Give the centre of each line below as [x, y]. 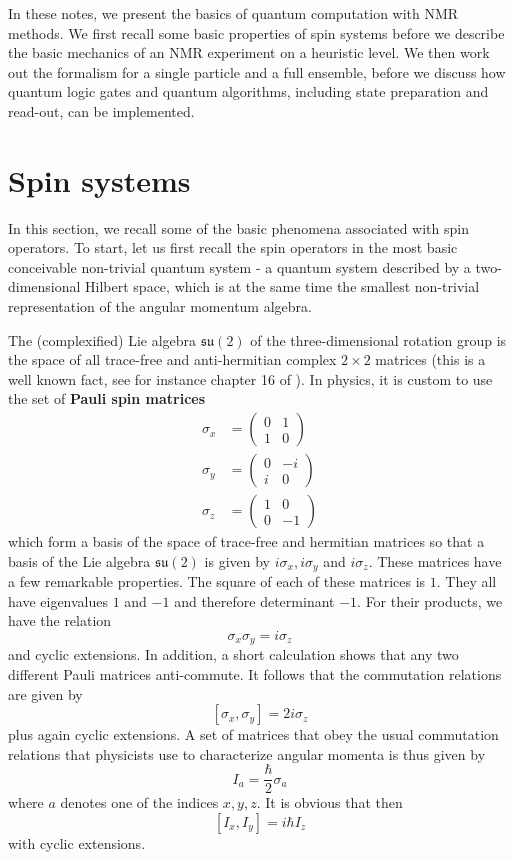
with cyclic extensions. [77, 843]
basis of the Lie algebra [79, 560]
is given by [237, 560]
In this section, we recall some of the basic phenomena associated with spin [238, 227]
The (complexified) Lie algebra [102, 339]
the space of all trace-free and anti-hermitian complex [172, 359]
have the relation [60, 620]
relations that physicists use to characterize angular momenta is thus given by [247, 753]
